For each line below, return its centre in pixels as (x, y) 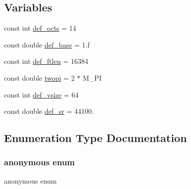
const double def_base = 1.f (47, 44)
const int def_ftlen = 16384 (46, 61)
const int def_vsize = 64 (41, 94)
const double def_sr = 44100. (49, 111)
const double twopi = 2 (39, 77)
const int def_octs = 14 (40, 28)
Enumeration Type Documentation (95, 138)
